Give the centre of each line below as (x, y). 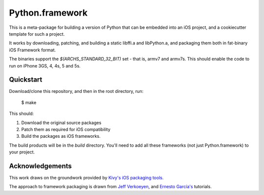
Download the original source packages (61, 123)
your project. (22, 152)
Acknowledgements (40, 166)
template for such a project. (37, 34)
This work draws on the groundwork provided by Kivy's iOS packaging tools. (86, 178)
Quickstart (26, 80)
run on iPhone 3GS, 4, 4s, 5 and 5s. (45, 65)
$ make (29, 102)
